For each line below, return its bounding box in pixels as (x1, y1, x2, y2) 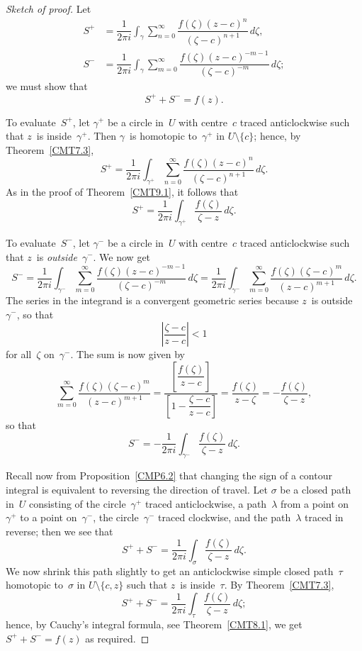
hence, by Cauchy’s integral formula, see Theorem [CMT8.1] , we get (6, 617, 302, 632)
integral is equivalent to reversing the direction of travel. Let (6, 482, 268, 497)
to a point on (20, 510, 77, 525)
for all (6, 347, 32, 362)
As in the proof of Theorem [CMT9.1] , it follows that (6, 184, 239, 199)
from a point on (280, 496, 349, 511)
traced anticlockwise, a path (145, 496, 267, 511)
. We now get (93, 249, 151, 264)
